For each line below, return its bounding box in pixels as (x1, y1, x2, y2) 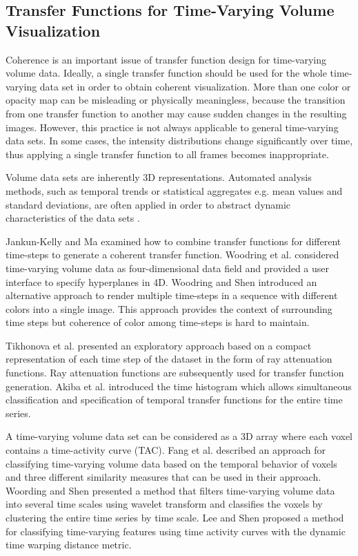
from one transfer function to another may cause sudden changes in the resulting (6, 106, 347, 120)
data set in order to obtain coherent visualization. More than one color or (39, 79, 351, 93)
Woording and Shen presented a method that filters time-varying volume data (6, 483, 335, 497)
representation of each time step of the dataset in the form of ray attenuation (6, 352, 332, 366)
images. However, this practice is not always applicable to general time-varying (6, 119, 339, 134)
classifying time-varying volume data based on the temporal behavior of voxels (6, 456, 337, 470)
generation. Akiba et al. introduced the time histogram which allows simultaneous (6, 378, 352, 393)
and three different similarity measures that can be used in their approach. (6, 470, 321, 484)
